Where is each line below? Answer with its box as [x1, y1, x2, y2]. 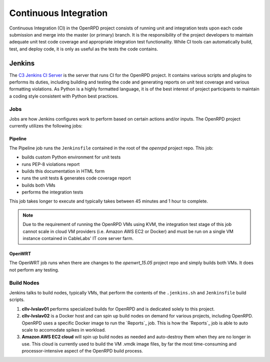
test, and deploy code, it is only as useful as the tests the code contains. [9, 45, 158, 52]
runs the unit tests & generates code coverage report [21, 175, 131, 181]
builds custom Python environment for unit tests [21, 154, 121, 160]
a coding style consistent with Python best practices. [9, 93, 118, 99]
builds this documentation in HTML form [21, 168, 105, 174]
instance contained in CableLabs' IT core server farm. [22, 235, 134, 241]
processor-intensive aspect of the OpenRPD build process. [21, 348, 143, 354]
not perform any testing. [9, 266, 59, 272]
